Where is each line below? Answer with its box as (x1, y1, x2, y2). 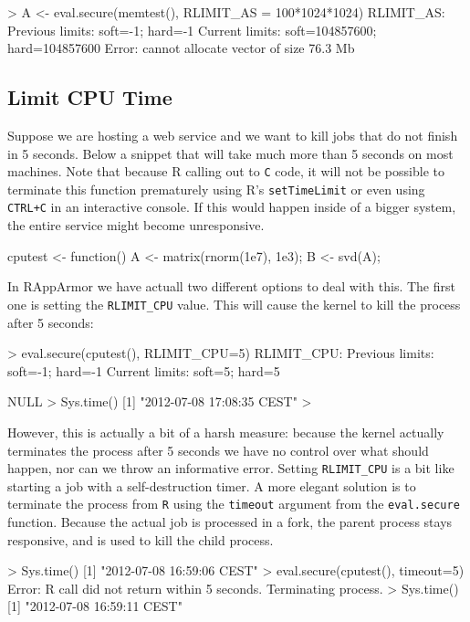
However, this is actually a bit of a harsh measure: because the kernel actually (7, 422, 444, 441)
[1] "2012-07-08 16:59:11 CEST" (7, 596, 183, 616)
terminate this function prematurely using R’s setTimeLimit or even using (7, 179, 425, 198)
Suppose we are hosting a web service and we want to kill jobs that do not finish (7, 125, 458, 144)
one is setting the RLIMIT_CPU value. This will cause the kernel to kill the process (7, 294, 461, 313)
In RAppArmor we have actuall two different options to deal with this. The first (7, 277, 455, 296)
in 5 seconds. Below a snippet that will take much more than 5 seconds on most (7, 143, 454, 163)
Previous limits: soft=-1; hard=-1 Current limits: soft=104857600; (7, 20, 377, 39)
